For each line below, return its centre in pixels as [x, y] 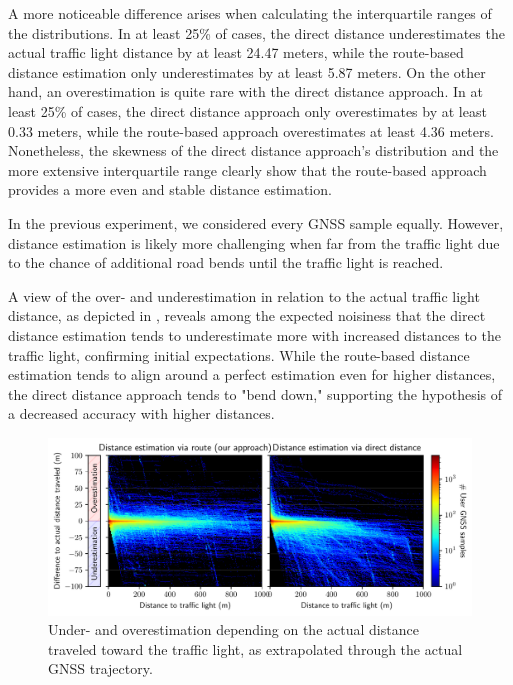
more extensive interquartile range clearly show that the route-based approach [247, 169]
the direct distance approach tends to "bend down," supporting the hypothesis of [255, 393]
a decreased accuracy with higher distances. [141, 413]
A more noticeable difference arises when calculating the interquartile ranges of [250, 13]
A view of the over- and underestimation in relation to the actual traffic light [244, 295]
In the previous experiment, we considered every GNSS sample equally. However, [256, 222]
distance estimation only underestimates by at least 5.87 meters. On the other [247, 71]
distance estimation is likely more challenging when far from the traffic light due [254, 242]
